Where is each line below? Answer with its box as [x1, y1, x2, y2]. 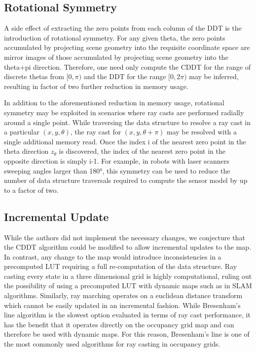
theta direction [4, 146, 49, 156]
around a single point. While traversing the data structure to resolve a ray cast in [4, 117, 251, 127]
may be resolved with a [167, 127, 237, 137]
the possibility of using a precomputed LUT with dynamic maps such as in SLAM [4, 280, 252, 291]
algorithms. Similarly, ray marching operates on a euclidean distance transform [4, 290, 243, 301]
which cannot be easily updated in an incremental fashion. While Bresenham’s [4, 300, 241, 310]
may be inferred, [189, 71, 239, 82]
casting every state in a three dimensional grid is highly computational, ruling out [4, 270, 252, 281]
